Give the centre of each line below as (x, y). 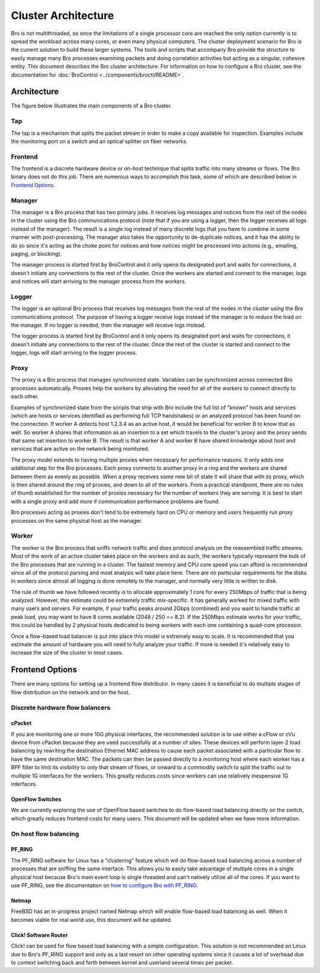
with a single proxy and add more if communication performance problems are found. (116, 501)
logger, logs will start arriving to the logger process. (74, 353)
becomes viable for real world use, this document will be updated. (92, 920)
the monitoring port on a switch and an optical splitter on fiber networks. (99, 141)
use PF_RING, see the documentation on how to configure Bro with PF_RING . (105, 885)
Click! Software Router (39, 935)
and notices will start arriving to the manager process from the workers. (99, 282)
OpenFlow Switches (36, 800)
